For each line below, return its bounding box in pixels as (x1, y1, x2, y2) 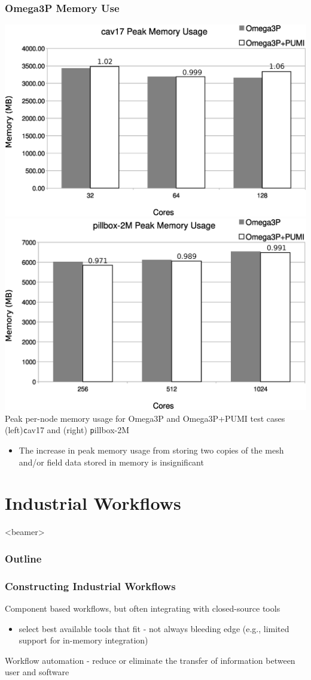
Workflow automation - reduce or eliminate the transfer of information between (5, 654, 295, 666)
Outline (5, 551, 42, 566)
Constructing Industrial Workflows (5, 578, 176, 593)
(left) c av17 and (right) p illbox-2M (5, 424, 130, 436)
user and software (5, 666, 69, 678)
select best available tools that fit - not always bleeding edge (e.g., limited (19, 622, 289, 634)
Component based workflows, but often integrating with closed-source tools (5, 602, 280, 614)
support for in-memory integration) (19, 634, 148, 646)
